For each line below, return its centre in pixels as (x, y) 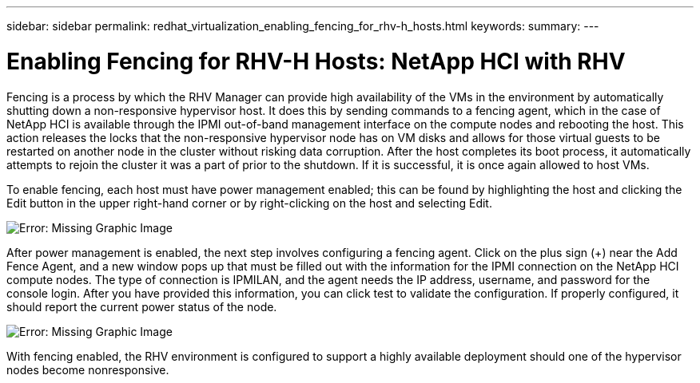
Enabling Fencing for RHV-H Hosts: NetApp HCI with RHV (316, 61)
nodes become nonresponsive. (88, 369)
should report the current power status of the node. (142, 306)
